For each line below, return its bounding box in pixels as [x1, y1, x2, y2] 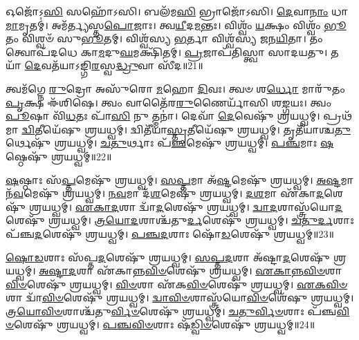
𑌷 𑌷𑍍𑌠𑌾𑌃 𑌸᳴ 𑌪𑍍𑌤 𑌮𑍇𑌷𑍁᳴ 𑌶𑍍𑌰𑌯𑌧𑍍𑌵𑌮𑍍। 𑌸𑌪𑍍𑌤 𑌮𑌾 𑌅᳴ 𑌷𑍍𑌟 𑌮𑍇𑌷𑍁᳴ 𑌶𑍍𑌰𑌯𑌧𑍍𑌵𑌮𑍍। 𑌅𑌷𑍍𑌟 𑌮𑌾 [6, 172, 354, 187]
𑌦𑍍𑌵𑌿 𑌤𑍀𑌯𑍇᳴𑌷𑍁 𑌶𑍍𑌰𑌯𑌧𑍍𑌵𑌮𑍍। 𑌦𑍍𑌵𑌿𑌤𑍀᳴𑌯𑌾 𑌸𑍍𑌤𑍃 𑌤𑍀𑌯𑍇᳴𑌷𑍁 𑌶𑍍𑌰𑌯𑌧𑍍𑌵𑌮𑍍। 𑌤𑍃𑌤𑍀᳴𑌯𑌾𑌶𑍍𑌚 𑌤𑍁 [21, 122, 351, 136]
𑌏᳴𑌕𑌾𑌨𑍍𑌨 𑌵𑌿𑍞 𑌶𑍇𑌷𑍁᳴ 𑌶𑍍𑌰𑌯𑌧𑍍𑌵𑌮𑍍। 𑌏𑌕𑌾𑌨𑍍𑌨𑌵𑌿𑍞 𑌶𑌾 [96, 263, 342, 278]
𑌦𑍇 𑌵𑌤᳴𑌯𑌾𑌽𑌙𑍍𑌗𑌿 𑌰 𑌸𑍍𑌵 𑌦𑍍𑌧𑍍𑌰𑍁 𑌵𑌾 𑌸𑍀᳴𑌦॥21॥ [24, 58, 203, 73]
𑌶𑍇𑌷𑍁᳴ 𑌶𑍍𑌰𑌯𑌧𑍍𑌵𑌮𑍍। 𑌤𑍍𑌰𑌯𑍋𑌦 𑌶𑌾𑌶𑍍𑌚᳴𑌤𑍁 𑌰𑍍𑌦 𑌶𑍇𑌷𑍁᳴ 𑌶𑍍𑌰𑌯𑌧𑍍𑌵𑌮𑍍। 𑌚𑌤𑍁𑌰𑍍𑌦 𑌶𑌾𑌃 [6, 213, 354, 227]
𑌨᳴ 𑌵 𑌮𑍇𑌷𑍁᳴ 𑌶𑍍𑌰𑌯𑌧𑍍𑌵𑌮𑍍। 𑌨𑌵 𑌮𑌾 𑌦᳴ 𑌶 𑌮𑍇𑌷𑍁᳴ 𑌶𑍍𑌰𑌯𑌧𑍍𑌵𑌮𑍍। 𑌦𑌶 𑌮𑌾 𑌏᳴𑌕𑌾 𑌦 [6, 186, 324, 200]
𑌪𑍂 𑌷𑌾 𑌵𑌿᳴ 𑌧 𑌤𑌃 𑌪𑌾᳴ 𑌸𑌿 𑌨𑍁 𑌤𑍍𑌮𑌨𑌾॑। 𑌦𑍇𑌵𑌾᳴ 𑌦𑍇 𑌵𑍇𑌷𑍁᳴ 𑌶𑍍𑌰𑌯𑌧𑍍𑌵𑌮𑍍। [6, 108, 320, 123]
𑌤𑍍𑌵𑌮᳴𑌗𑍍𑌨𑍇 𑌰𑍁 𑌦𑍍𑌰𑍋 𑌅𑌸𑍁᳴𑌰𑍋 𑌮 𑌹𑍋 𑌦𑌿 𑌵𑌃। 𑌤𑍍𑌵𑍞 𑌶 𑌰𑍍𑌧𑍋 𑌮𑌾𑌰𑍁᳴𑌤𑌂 [6, 81, 345, 95]
